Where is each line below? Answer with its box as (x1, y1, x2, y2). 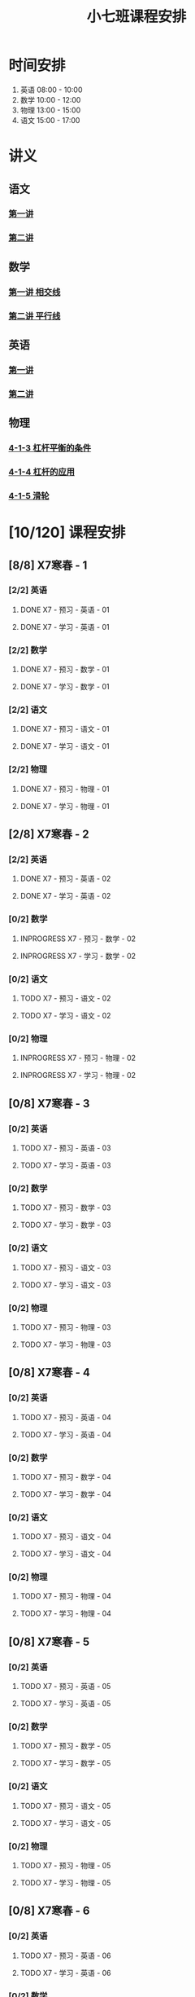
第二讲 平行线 (8, 310, 61, 322)
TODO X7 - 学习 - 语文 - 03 (19, 1280, 111, 1290)
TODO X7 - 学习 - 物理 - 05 (19, 1878, 111, 1888)
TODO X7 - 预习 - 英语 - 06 (19, 1951, 111, 1960)
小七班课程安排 (86, 7, 187, 26)
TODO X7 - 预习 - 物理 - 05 (19, 1861, 111, 1871)
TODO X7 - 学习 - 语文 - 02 (19, 1011, 111, 1021)
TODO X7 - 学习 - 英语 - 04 (19, 1429, 112, 1439)
